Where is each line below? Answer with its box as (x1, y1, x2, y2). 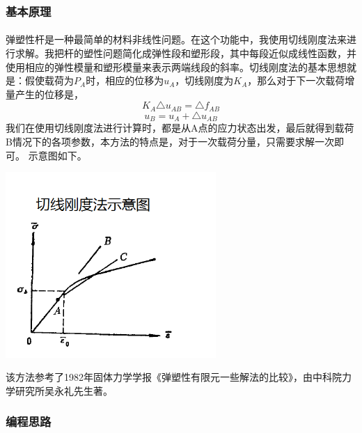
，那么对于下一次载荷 (247, 73, 345, 88)
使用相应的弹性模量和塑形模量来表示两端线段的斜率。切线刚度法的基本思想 (6, 59, 347, 74)
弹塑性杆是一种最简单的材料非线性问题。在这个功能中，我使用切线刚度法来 (6, 32, 347, 47)
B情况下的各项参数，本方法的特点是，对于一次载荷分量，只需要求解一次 (6, 134, 334, 148)
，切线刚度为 (175, 73, 234, 88)
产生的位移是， (15, 86, 84, 101)
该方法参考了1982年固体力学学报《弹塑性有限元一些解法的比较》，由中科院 (6, 370, 342, 384)
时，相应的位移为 (86, 73, 164, 88)
